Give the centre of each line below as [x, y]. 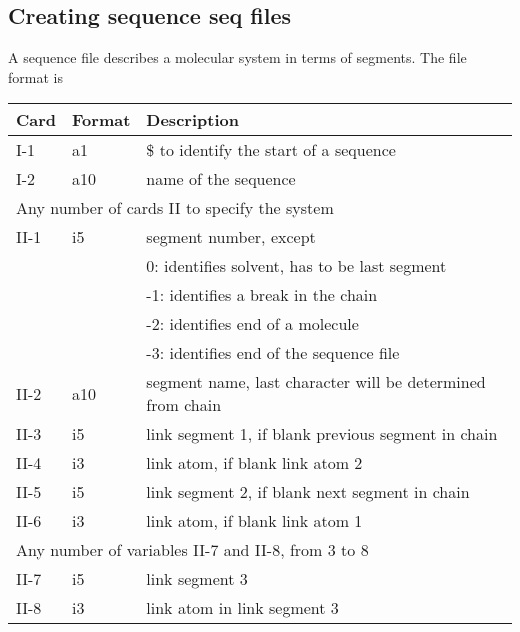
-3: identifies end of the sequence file [273, 353]
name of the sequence [221, 179]
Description [192, 120]
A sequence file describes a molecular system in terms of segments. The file [237, 57]
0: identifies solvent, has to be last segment [296, 266]
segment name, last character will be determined [316, 382]
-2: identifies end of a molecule [252, 324]
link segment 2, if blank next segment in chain [308, 492]
